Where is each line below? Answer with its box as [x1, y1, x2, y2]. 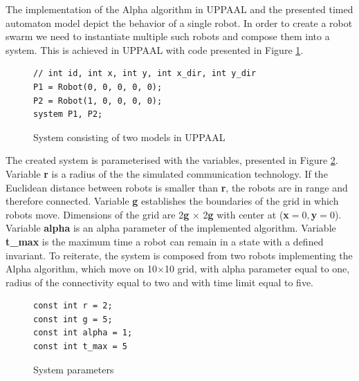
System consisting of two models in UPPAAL [33, 129, 225, 144]
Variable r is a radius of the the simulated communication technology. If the [6, 166, 328, 180]
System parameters [33, 362, 114, 376]
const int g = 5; [33, 314, 113, 324]
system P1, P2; [33, 109, 103, 120]
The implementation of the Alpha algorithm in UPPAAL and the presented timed [6, 2, 353, 16]
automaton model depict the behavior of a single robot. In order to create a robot [6, 15, 353, 30]
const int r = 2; [33, 301, 113, 311]
